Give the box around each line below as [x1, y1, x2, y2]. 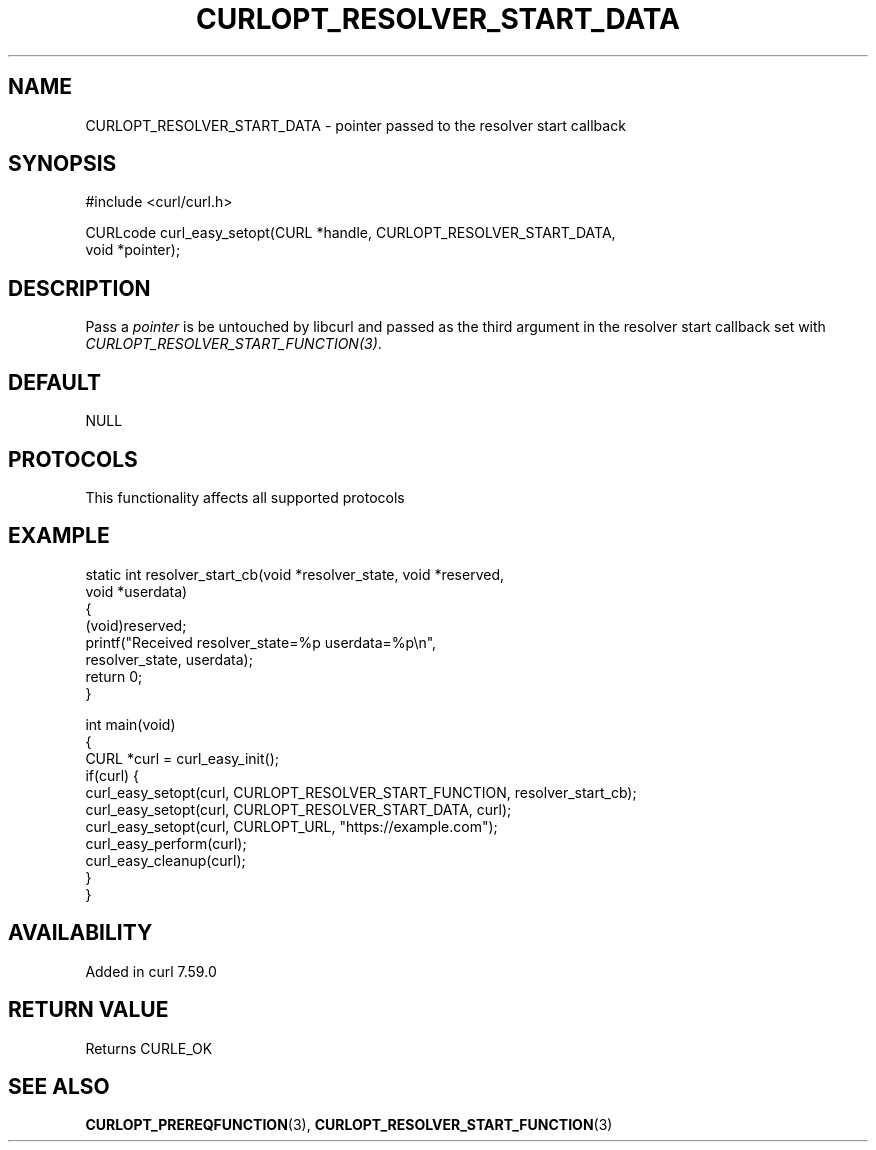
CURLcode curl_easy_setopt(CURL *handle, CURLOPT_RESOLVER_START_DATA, [85, 224, 616, 242]
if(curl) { [85, 766, 140, 784]
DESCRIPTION [8, 275, 151, 301]
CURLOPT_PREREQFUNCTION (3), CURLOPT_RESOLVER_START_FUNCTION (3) [85, 1116, 613, 1134]
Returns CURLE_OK [85, 1039, 213, 1057]
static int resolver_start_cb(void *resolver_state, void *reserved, [85, 565, 505, 583]
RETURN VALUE [8, 997, 169, 1023]
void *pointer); [85, 241, 181, 259]
